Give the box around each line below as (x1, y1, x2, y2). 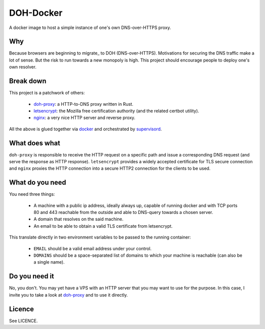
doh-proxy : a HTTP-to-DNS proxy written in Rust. (33, 101, 133, 107)
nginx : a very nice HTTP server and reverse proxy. (33, 115, 135, 120)
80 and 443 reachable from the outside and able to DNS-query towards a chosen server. (33, 209, 213, 215)
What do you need (9, 179, 66, 187)
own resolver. (9, 64, 37, 70)
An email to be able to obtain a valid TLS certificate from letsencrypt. (33, 223, 173, 229)
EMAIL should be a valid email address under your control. (33, 245, 152, 251)
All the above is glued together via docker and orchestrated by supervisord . (9, 126, 162, 132)
